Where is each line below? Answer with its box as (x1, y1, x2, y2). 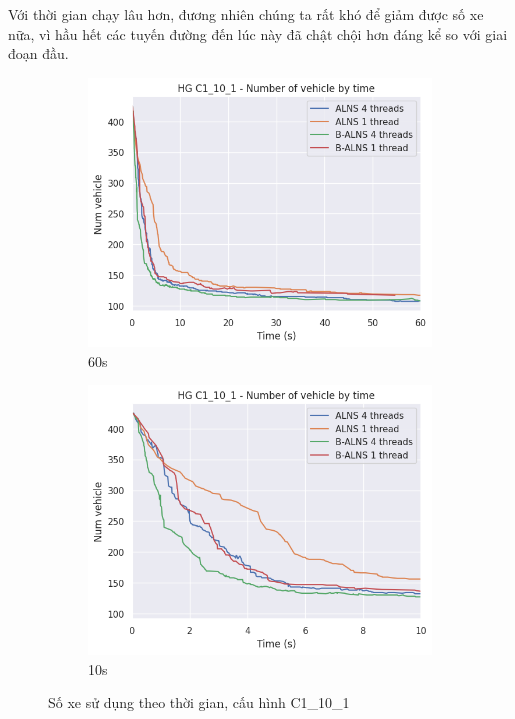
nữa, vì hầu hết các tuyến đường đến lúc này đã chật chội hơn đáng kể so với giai (8, 23, 508, 44)
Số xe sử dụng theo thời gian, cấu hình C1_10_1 (48, 692, 350, 713)
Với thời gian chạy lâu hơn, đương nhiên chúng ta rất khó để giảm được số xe (8, 4, 484, 24)
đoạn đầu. (8, 43, 69, 64)
